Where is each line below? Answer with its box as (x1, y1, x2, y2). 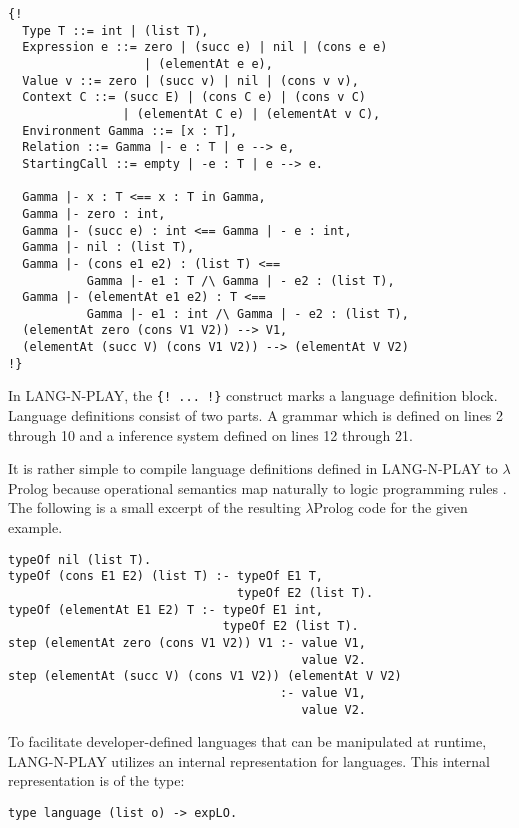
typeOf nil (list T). (8, 552, 152, 567)
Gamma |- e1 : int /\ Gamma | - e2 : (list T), (86, 306, 409, 321)
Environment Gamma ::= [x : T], (22, 123, 238, 138)
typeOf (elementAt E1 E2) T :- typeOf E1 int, (8, 602, 323, 617)
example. (8, 517, 63, 538)
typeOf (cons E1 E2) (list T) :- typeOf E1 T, (8, 569, 323, 584)
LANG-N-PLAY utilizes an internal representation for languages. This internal (8, 750, 490, 771)
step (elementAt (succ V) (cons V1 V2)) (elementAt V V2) (8, 669, 402, 684)
